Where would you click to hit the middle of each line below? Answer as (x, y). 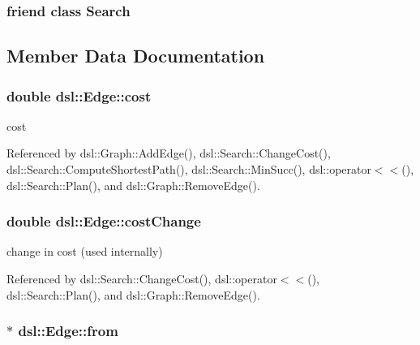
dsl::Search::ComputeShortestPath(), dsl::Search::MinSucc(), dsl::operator (189, 169)
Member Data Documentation (136, 56)
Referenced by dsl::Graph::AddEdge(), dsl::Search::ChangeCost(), (169, 153)
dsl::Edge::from (68, 331)
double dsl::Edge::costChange (104, 221)
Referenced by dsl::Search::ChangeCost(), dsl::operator (142, 279)
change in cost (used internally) (85, 251)
